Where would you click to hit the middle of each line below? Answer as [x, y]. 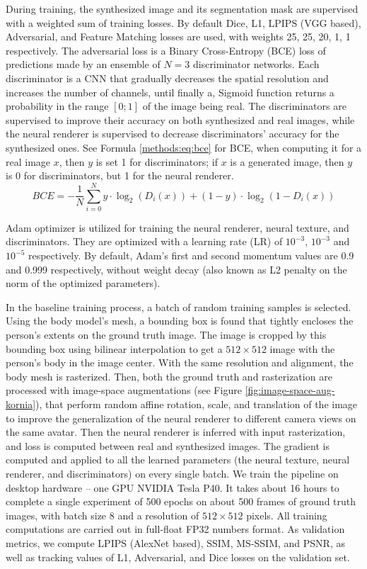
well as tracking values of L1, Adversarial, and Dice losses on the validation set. [178, 557]
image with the [302, 348]
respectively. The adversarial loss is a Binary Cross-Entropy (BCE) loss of [166, 50]
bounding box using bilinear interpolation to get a [114, 348]
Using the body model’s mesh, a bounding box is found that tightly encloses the [180, 321]
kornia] [21, 404]
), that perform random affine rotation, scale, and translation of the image [197, 404]
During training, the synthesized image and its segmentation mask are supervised [182, 9]
